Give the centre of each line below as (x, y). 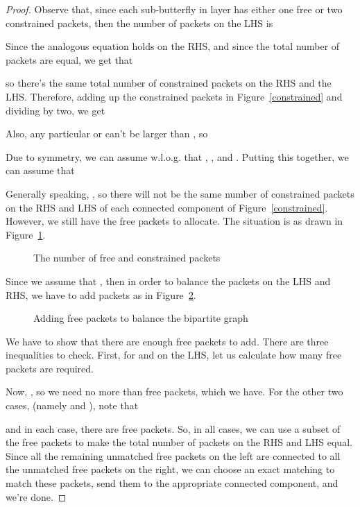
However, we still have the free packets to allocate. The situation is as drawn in (174, 221)
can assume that (40, 170)
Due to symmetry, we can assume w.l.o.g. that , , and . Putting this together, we (177, 156)
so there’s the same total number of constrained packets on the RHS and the (169, 83)
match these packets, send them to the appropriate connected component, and (172, 483)
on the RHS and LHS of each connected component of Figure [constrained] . (167, 207)
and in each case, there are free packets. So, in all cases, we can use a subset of (173, 428)
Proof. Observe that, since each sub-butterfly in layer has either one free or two (174, 9)
